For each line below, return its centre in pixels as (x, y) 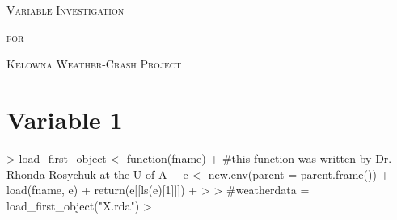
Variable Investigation (65, 10)
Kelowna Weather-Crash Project (94, 64)
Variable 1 (65, 119)
